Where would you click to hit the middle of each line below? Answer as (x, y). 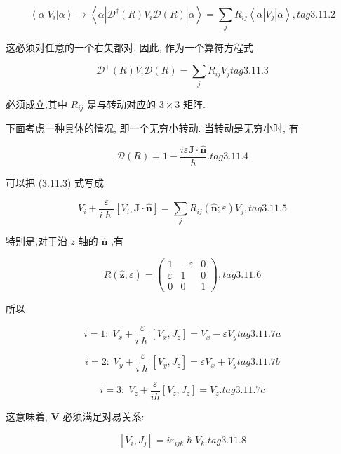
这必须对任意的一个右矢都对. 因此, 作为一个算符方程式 (130, 47)
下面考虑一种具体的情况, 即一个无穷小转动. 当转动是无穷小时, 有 (152, 128)
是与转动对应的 (122, 104)
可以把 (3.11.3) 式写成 (55, 183)
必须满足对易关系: (103, 416)
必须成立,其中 (36, 104)
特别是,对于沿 (36, 241)
